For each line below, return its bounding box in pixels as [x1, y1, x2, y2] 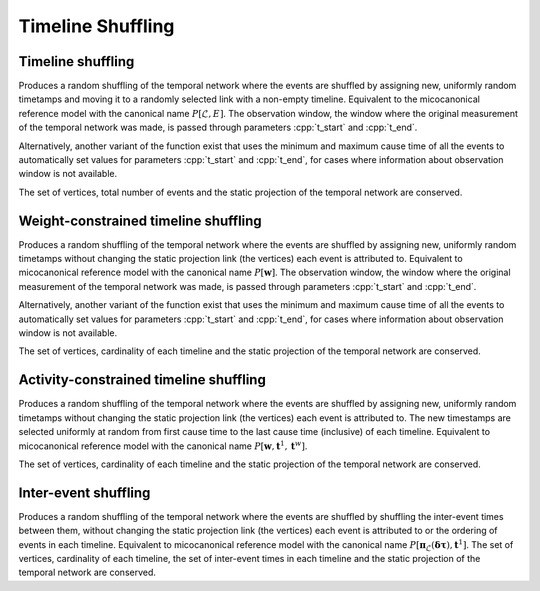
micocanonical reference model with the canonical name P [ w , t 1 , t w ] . [18, 438, 308, 452]
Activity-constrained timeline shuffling [18, 371, 267, 389]
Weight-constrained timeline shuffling [18, 212, 262, 229]
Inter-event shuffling [18, 484, 151, 501]
